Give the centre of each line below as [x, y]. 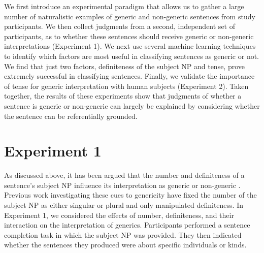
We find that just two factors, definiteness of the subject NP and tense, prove [125, 66]
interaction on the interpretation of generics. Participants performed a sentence [127, 225]
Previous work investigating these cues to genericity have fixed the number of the [130, 195]
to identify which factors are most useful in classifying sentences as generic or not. [132, 56]
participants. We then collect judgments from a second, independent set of [120, 26]
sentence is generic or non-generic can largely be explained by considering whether [132, 105]
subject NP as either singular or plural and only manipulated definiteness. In [124, 205]
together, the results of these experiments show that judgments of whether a [123, 96]
